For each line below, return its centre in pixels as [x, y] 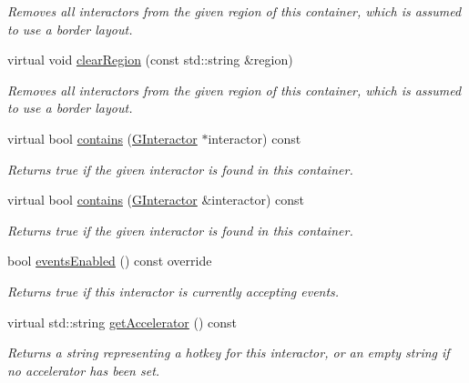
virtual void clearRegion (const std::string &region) [150, 60]
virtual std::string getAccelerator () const [122, 322]
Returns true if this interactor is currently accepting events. [173, 291]
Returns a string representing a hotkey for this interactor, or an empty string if [229, 353]
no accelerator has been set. [84, 370]
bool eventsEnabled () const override [110, 261]
